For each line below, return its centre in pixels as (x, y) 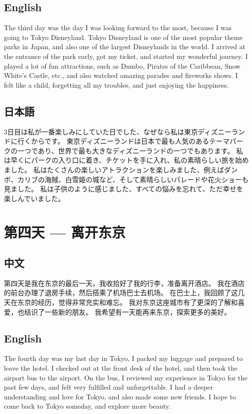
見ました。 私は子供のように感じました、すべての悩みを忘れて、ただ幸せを (124, 189)
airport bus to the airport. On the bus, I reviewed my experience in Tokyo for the (126, 377)
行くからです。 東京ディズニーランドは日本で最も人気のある (113, 141)
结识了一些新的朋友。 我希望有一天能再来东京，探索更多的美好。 (127, 311)
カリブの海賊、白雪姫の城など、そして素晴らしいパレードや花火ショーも (133, 179)
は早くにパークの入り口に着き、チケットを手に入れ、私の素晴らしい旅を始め (126, 160)
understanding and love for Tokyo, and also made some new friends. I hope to (120, 396)
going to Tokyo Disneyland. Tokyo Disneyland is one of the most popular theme (123, 37)
